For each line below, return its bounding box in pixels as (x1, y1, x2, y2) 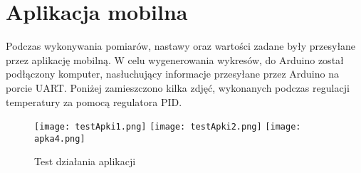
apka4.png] (34, 133, 85, 144)
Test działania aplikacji (34, 154, 136, 169)
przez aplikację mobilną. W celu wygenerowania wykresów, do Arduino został (6, 52, 344, 67)
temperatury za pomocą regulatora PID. (6, 94, 182, 109)
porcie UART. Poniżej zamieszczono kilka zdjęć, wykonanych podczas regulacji (6, 80, 350, 95)
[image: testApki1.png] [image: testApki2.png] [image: (34, 122, 301, 132)
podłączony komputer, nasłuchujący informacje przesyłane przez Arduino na (6, 66, 339, 81)
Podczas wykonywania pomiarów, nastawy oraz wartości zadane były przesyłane (6, 38, 356, 53)
